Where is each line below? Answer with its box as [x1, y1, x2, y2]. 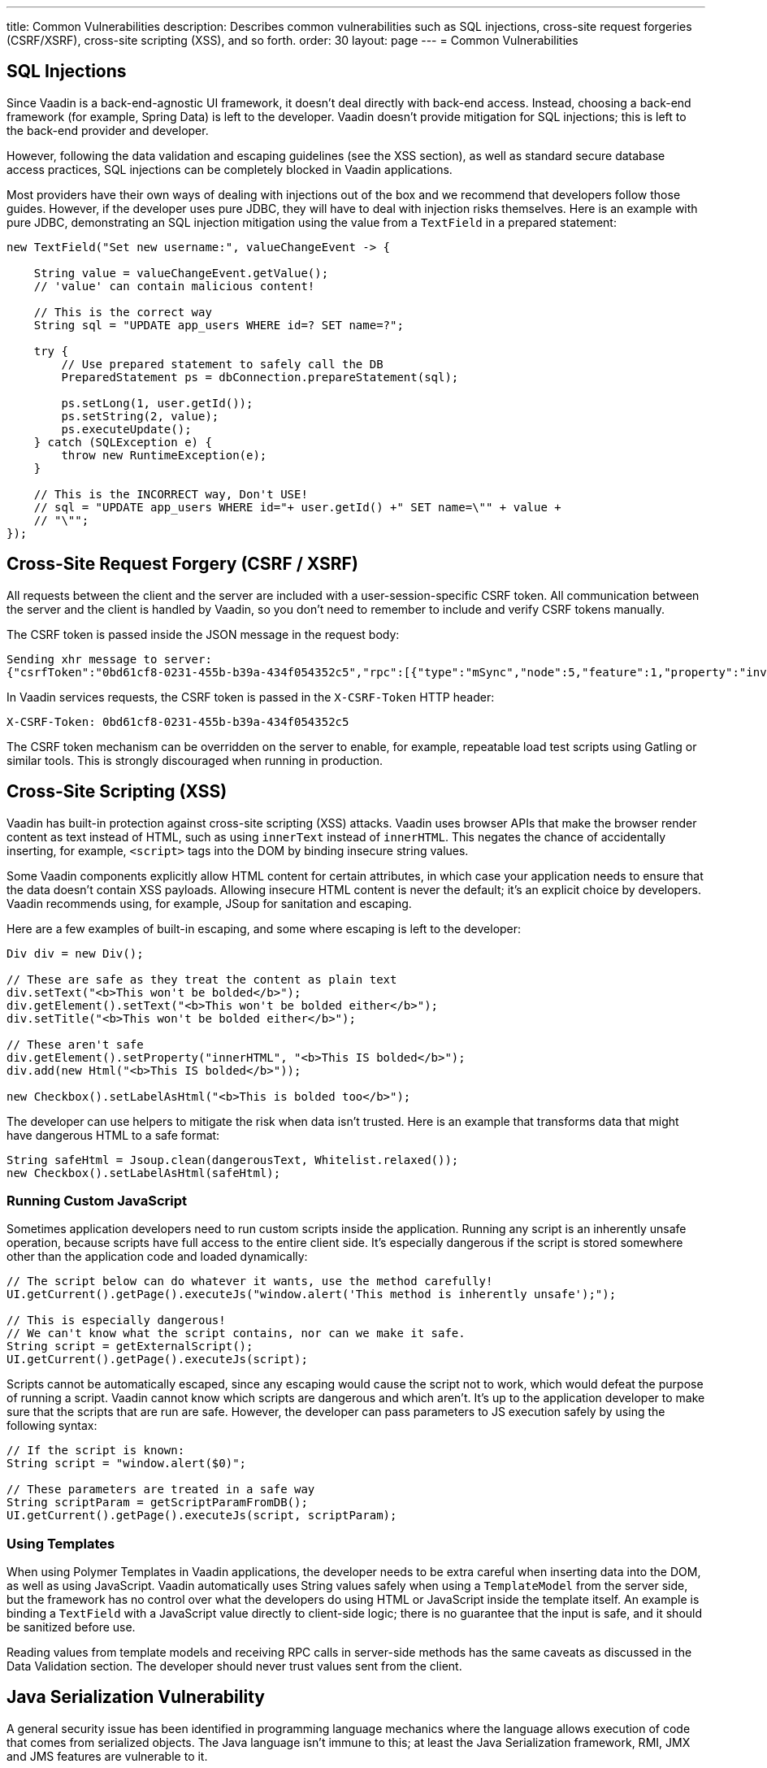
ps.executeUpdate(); [61, 422, 192, 436]
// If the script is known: [6, 1444, 185, 1457]
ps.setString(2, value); [61, 409, 219, 423]
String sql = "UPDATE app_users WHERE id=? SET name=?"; [33, 318, 404, 332]
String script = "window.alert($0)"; [6, 1457, 247, 1470]
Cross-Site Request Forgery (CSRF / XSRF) [6, 554, 358, 575]
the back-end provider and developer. [6, 123, 209, 137]
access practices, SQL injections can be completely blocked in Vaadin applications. [6, 162, 453, 176]
